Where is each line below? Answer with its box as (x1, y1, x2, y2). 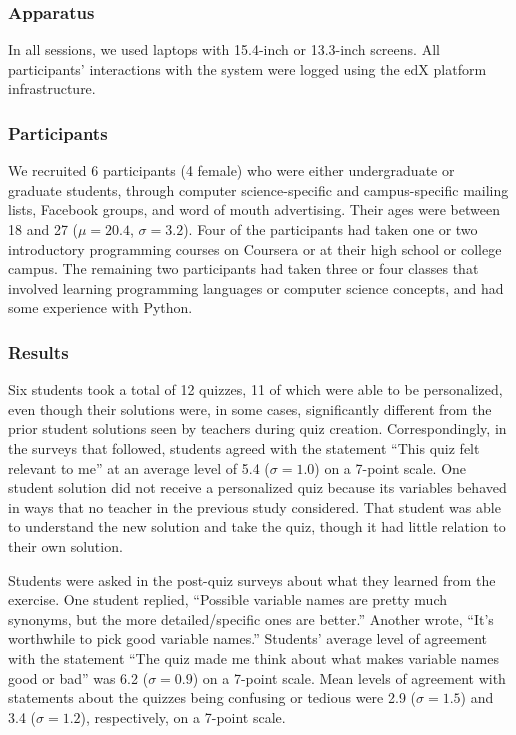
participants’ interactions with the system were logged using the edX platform (8, 58, 487, 79)
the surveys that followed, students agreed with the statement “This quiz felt (8, 437, 480, 458)
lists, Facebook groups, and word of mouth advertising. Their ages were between (8, 199, 500, 220)
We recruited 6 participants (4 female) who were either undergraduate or (8, 160, 455, 181)
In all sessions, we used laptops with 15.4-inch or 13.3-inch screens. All (8, 39, 440, 60)
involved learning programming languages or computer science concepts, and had (8, 277, 504, 298)
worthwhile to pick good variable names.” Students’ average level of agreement (8, 628, 487, 649)
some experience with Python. (8, 297, 193, 318)
